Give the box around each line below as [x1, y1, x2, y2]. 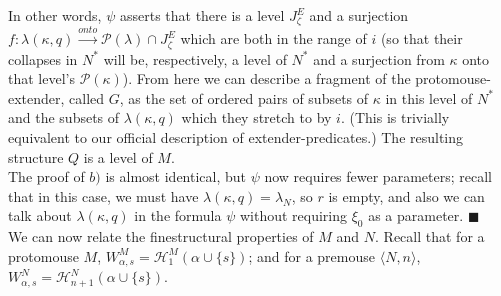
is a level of [83, 146, 153, 167]
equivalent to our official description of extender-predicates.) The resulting [8, 127, 464, 148]
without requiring [239, 205, 348, 226]
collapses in [8, 48, 78, 69]
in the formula [134, 205, 222, 226]
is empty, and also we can [328, 185, 485, 206]
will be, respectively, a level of [103, 48, 287, 69]
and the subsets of [8, 107, 120, 128]
